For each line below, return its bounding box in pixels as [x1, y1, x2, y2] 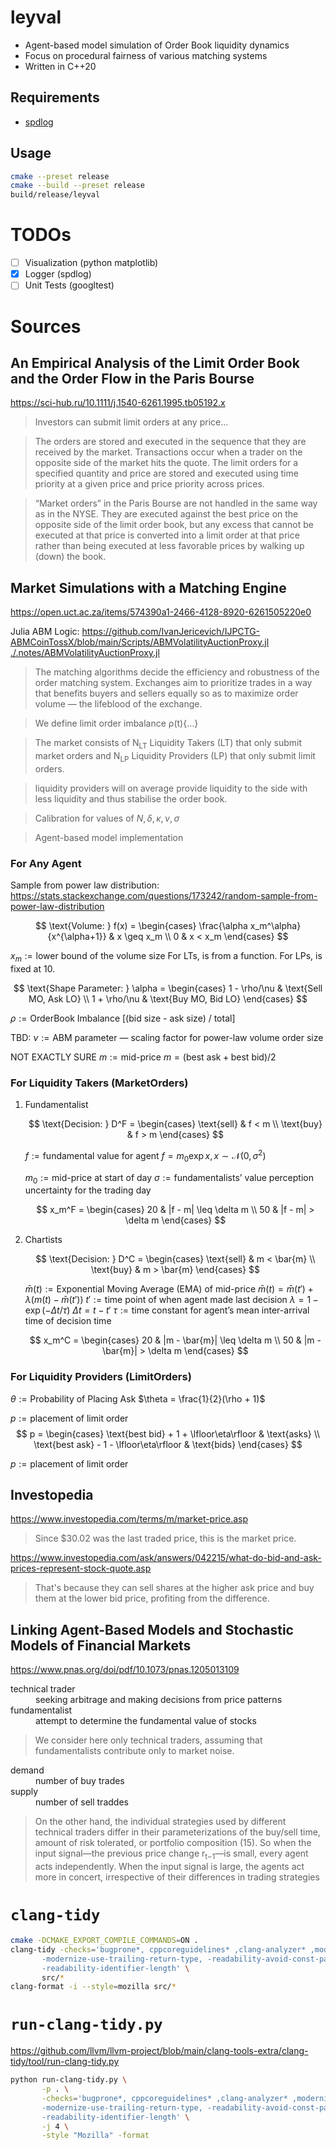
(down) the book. [34, 551, 107, 563]
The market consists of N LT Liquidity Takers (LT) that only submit [34, 737, 303, 751]
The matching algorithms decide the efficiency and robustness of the [34, 666, 320, 678]
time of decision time [24, 1315, 112, 1327]
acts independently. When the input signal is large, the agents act [34, 1861, 305, 1873]
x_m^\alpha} [249, 920, 302, 932]
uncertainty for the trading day [24, 1184, 152, 1196]
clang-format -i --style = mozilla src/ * [10, 1982, 177, 1992]
